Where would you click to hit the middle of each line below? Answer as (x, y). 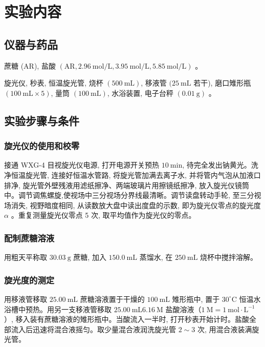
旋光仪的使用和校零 (42, 146)
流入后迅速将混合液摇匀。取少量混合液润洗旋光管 (93, 329)
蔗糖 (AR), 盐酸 (30, 65)
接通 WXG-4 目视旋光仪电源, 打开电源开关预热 (82, 165)
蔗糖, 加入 (90, 257)
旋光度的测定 (29, 280)
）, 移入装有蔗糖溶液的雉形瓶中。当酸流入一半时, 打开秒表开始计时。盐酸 (127, 319)
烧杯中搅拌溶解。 (229, 257)
